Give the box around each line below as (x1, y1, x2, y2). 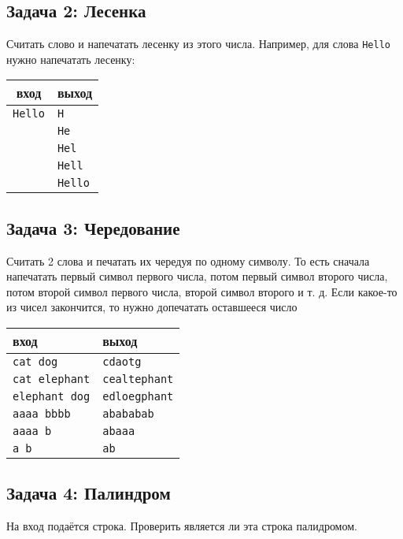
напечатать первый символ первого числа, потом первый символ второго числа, (6, 268, 388, 284)
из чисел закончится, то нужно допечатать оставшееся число (6, 299, 298, 315)
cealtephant (102, 373, 174, 386)
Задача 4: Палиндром (6, 481, 171, 505)
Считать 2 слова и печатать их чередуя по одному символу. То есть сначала (6, 252, 370, 269)
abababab (102, 407, 154, 421)
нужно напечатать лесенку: (6, 50, 135, 67)
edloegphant (102, 390, 174, 403)
